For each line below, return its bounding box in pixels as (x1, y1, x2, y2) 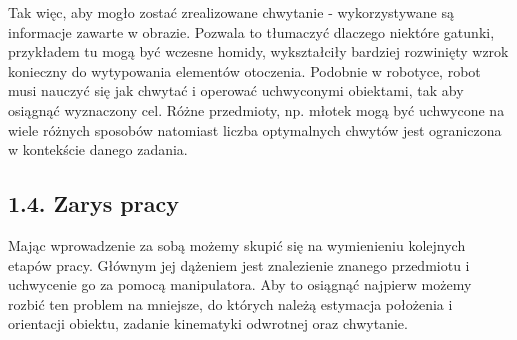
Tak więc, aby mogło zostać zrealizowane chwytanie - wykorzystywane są (8, 2, 454, 22)
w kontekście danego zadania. (8, 139, 188, 160)
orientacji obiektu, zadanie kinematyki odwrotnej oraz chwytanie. (8, 313, 408, 334)
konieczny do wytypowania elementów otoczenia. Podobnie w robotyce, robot (8, 60, 481, 81)
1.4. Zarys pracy (8, 188, 179, 219)
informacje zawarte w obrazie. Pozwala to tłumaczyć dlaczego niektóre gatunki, (8, 21, 495, 42)
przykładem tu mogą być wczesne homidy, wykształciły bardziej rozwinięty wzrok (8, 41, 509, 62)
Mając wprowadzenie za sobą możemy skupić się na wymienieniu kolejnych (8, 234, 466, 255)
